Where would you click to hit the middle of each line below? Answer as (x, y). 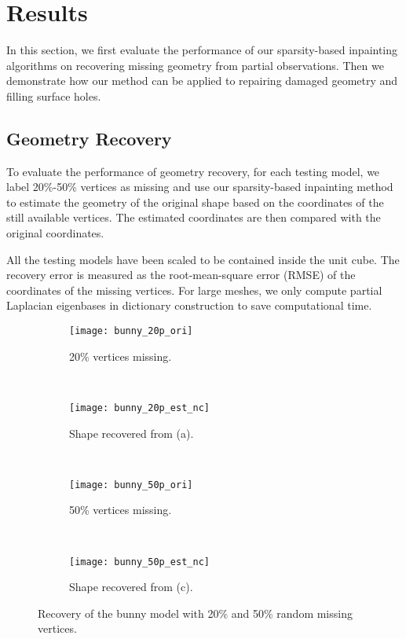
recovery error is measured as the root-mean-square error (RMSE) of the (181, 275)
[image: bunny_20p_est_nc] (139, 408)
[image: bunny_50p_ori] (131, 485)
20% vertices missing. (121, 356)
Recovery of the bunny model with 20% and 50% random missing (195, 613)
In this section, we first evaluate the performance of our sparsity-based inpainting (202, 50)
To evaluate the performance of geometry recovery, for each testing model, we (193, 171)
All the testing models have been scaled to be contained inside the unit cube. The (203, 259)
